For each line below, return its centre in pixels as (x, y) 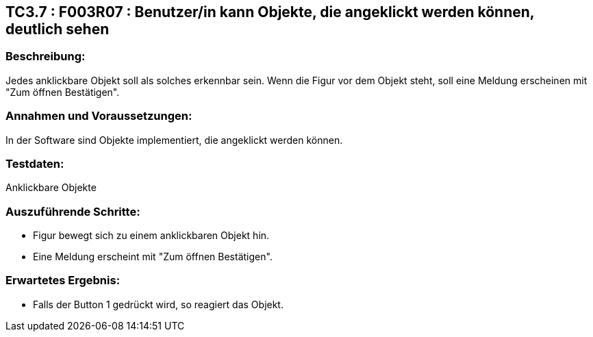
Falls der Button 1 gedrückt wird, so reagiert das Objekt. (158, 304)
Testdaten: (35, 163)
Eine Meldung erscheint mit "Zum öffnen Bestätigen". (153, 257)
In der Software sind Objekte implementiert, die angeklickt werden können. (174, 140)
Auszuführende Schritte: (73, 211)
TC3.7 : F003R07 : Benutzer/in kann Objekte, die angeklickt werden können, (270, 12)
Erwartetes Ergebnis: (63, 280)
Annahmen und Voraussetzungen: (99, 116)
